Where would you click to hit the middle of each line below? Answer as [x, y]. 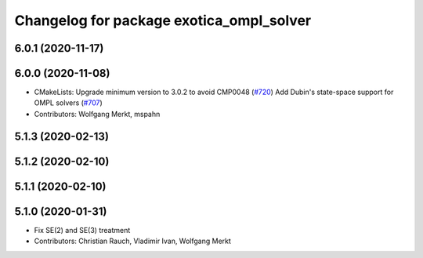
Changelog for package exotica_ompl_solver [163, 20]
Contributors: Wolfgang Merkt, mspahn [97, 114]
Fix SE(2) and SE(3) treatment [82, 230]
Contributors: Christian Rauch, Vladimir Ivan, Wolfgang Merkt [132, 241]
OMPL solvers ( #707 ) [69, 103]
